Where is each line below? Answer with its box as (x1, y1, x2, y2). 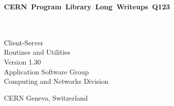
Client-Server (4, 37, 43, 47)
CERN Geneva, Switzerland (4, 92, 88, 103)
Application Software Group (4, 66, 89, 76)
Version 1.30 (4, 56, 41, 67)
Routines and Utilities (4, 47, 70, 57)
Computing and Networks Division (4, 76, 108, 86)
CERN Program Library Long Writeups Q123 (4, 1, 170, 11)
